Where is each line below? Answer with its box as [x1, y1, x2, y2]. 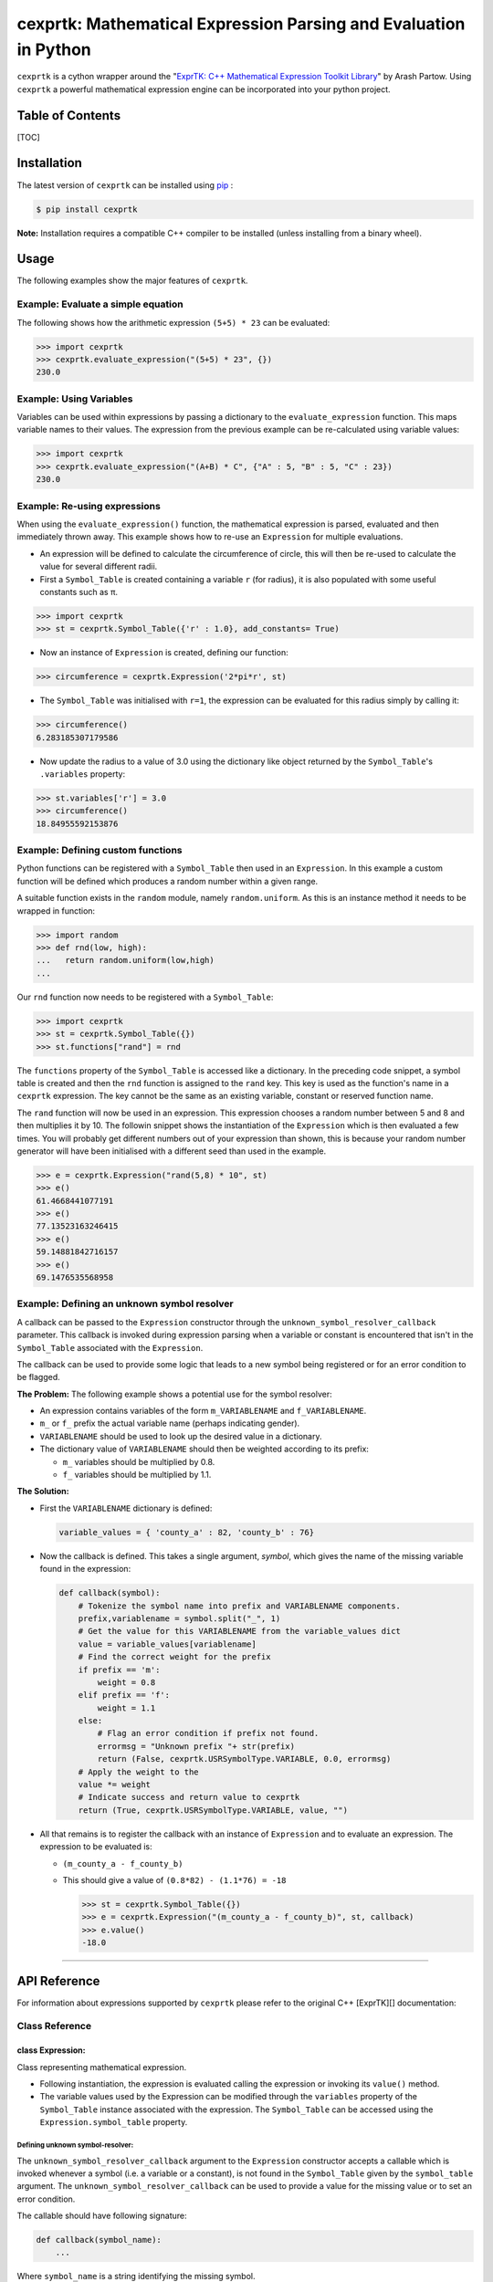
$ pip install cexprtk [36, 204, 138, 215]
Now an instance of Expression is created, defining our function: [39, 647, 288, 658]
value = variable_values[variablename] [78, 1638, 257, 1649]
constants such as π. [39, 586, 119, 597]
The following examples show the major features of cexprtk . [16, 275, 248, 287]
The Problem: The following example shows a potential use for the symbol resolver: [16, 1388, 332, 1399]
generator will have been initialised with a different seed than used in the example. [16, 1146, 327, 1157]
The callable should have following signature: [16, 2210, 187, 2222]
